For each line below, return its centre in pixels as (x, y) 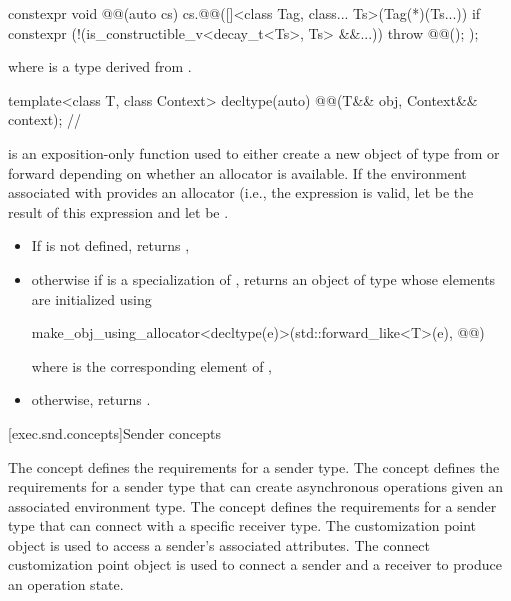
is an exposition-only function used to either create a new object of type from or (254, 152)
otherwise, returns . (91, 399)
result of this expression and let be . (118, 211)
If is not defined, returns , (110, 245)
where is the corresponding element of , (151, 365)
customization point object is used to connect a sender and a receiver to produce (255, 564)
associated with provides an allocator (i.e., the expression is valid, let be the (241, 192)
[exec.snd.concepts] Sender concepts (114, 432)
